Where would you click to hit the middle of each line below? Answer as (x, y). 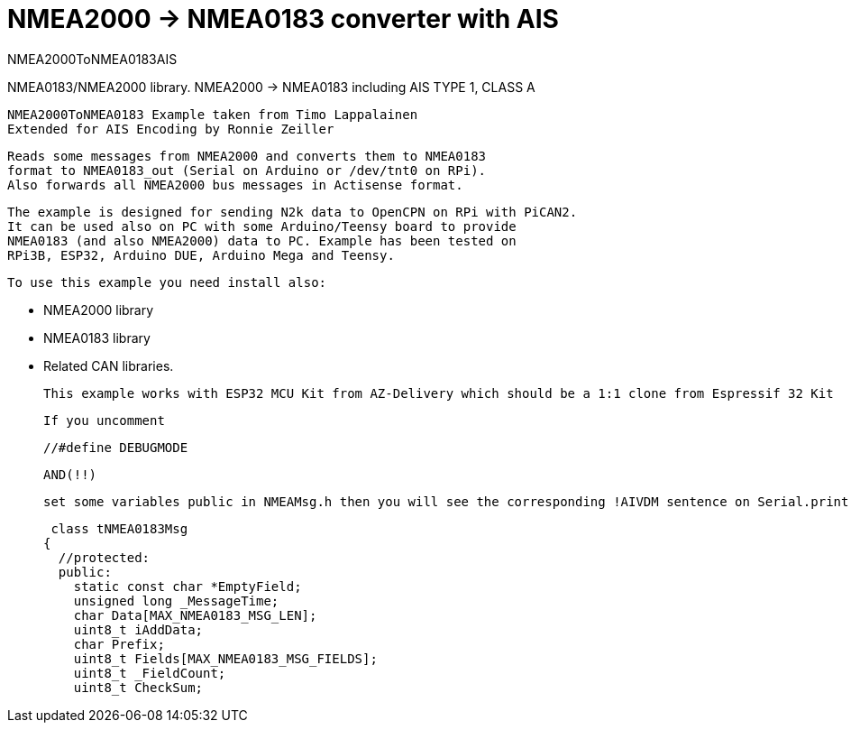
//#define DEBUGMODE (116, 447)
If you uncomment (104, 420)
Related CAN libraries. (109, 365)
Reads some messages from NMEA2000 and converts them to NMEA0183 (247, 156)
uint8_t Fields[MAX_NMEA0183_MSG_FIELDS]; (225, 658)
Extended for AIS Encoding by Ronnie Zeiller (171, 129)
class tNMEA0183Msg (119, 528)
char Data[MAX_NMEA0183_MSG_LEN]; (195, 615)
